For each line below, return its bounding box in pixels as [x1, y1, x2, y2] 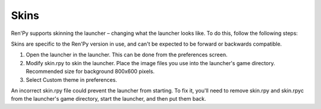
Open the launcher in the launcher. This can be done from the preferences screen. [26, 51, 228, 59]
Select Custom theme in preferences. [26, 76, 117, 83]
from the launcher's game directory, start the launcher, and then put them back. [11, 95, 206, 102]
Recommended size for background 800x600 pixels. [26, 68, 155, 75]
